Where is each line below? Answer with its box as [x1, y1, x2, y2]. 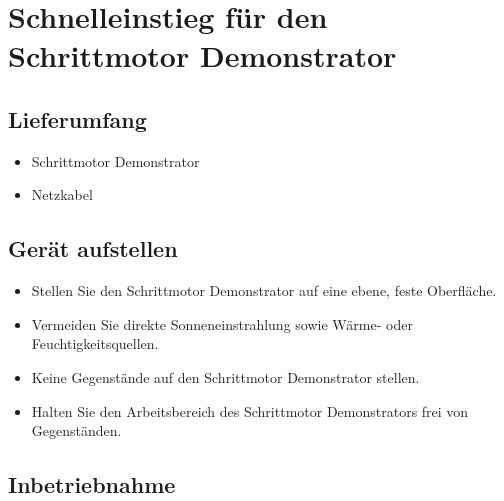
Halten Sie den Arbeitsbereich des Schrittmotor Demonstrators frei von [31, 400, 469, 421]
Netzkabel [31, 184, 93, 205]
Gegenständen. [31, 420, 122, 441]
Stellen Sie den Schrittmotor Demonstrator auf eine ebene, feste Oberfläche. [31, 280, 497, 301]
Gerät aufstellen [8, 233, 178, 264]
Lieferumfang [8, 103, 147, 134]
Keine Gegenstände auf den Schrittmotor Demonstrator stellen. [31, 366, 420, 387]
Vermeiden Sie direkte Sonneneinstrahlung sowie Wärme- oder [31, 313, 413, 334]
